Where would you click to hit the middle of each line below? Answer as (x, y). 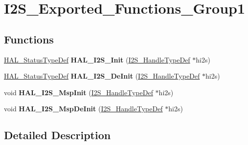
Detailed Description (57, 135)
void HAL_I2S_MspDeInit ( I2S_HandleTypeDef (83, 109)
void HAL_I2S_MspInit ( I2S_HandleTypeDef (79, 92)
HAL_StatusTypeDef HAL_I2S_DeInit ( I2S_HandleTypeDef (102, 76)
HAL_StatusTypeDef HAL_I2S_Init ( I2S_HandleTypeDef (97, 59)
